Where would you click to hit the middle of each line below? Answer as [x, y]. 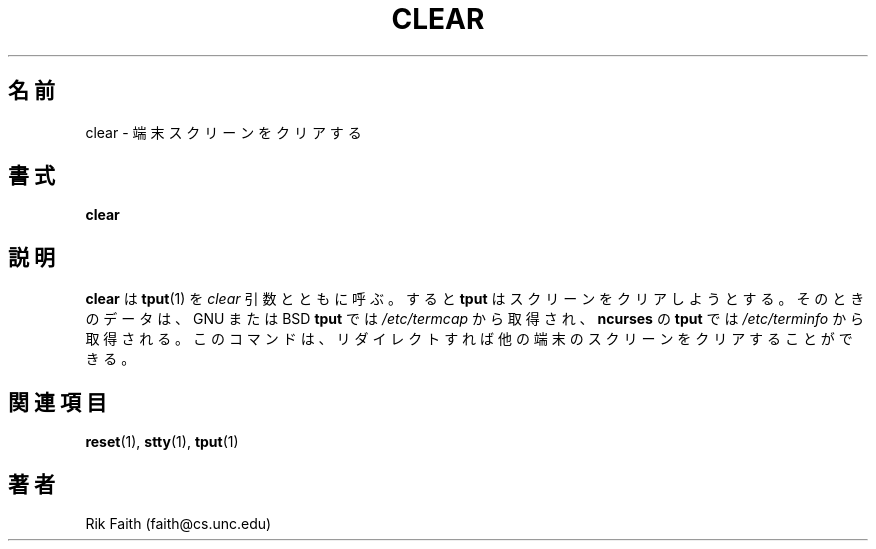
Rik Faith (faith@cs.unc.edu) [178, 523]
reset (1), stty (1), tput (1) [162, 442]
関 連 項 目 [57, 402]
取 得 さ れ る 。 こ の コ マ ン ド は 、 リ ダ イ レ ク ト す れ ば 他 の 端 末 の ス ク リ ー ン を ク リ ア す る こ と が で [469, 339]
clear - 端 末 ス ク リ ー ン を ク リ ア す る [223, 132]
